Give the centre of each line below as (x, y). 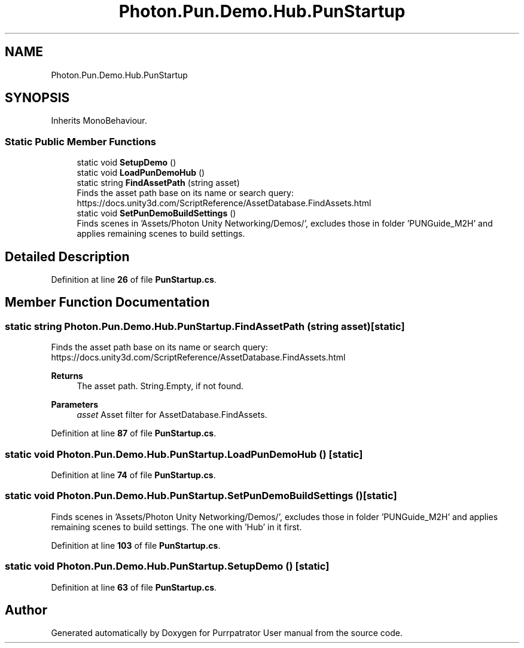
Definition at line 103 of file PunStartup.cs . (136, 545)
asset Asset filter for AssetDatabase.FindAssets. (172, 415)
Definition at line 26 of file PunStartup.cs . (134, 280)
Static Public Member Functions (81, 141)
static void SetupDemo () (127, 163)
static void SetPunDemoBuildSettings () (156, 213)
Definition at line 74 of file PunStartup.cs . (133, 475)
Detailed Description (67, 256)
